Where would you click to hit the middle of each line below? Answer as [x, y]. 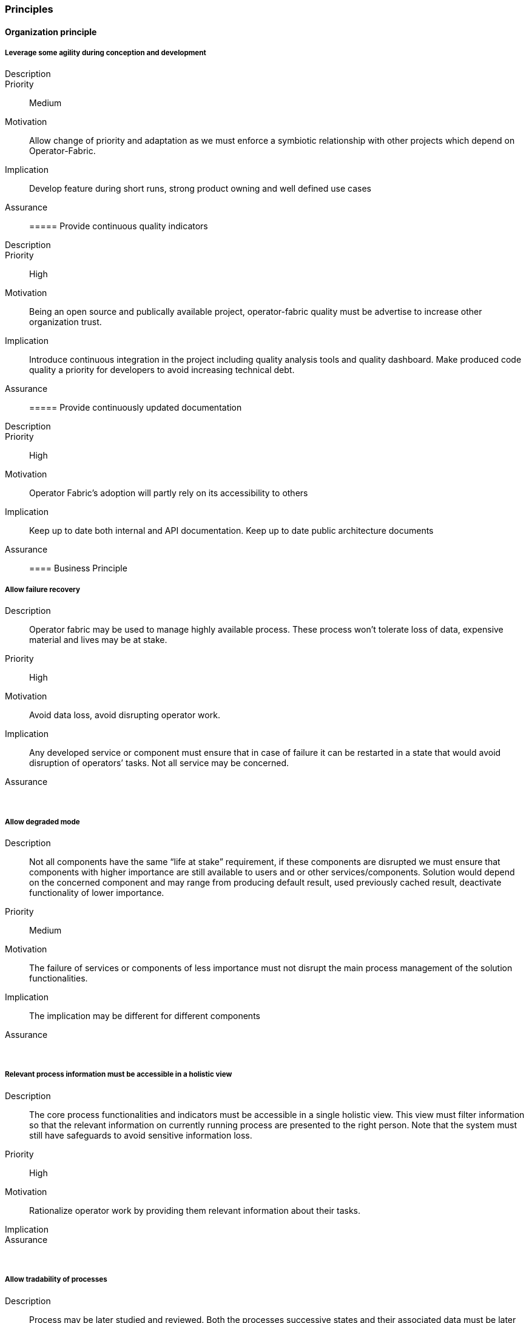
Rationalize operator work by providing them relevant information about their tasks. [195, 1210]
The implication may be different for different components [145, 1015]
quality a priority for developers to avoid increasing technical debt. [162, 370]
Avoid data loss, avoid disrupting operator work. [125, 715]
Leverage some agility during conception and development [106, 53]
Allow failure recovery [42, 589]
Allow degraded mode [42, 822]
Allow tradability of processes [56, 1280]
